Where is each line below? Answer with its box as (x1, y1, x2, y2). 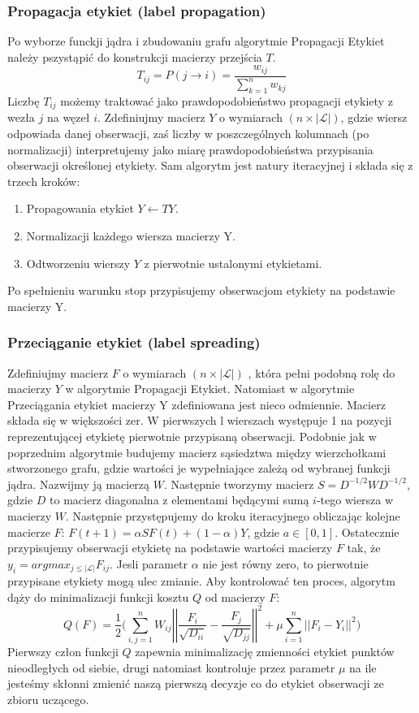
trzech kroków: (7, 172, 80, 189)
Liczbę (7, 93, 40, 110)
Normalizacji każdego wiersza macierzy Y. (26, 227, 236, 244)
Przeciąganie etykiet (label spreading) (7, 332, 261, 352)
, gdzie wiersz (340, 109, 408, 126)
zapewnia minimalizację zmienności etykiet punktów (135, 643, 395, 660)
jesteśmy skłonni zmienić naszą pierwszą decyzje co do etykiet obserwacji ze (7, 675, 384, 692)
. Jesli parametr (110, 555, 188, 572)
